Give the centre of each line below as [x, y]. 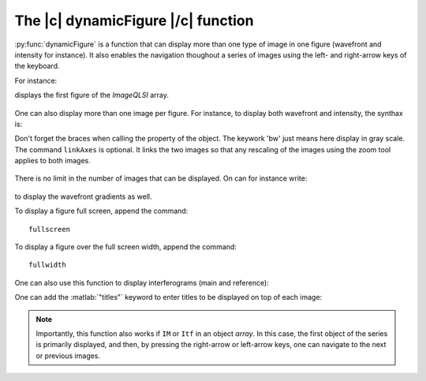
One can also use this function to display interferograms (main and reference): [142, 282]
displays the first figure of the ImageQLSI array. [92, 95]
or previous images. [68, 356]
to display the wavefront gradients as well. [84, 196]
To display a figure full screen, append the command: [101, 211]
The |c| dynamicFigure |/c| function [134, 21]
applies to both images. [52, 161]
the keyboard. [37, 66]
